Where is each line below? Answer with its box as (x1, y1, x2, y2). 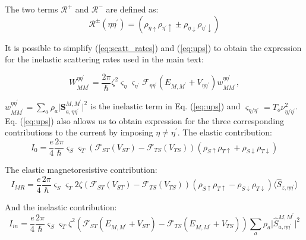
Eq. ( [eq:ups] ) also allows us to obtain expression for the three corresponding (5, 114, 284, 127)
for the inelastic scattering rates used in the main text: (5, 53, 204, 65)
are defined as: (106, 3, 159, 15)
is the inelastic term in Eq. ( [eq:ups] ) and (90, 100, 241, 112)
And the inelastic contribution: (5, 200, 117, 213)
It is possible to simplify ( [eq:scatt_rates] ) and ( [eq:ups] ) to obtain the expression (5, 41, 302, 53)
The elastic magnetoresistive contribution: (5, 163, 157, 176)
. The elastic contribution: (177, 126, 272, 138)
